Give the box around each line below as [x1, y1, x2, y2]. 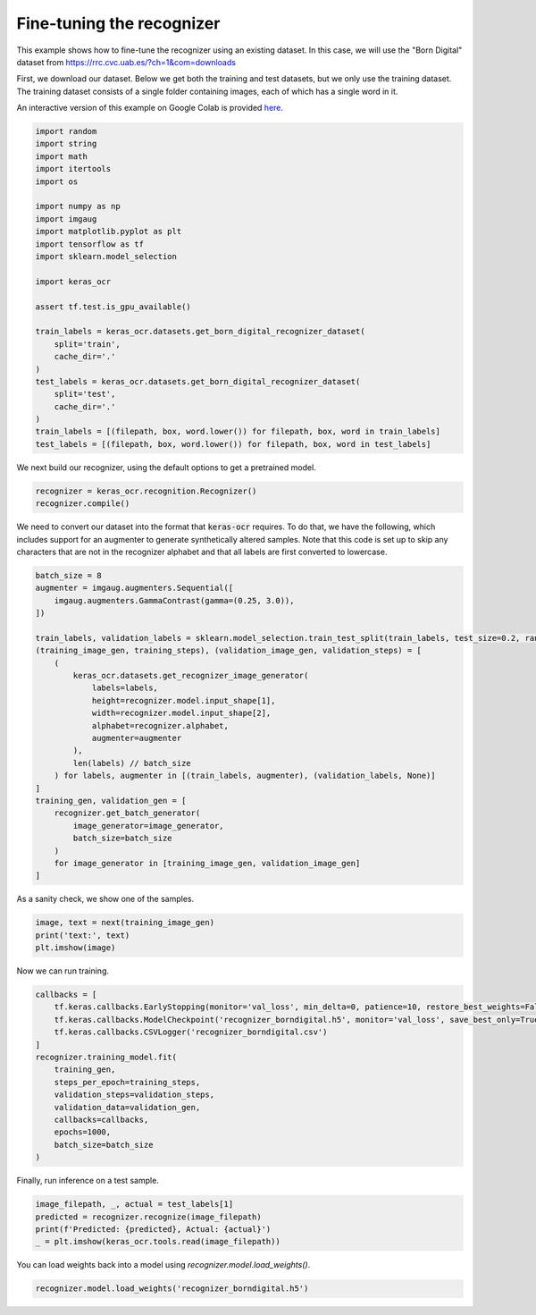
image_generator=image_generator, [72, 821, 224, 830]
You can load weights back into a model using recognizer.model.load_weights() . [16, 1260, 311, 1270]
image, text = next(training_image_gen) [35, 917, 214, 928]
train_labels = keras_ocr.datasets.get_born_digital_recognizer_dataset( [35, 326, 365, 337]
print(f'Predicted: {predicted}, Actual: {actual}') [35, 1224, 272, 1234]
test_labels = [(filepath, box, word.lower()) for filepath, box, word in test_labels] [35, 439, 431, 449]
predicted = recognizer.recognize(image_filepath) [35, 1211, 263, 1222]
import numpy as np [35, 201, 121, 212]
